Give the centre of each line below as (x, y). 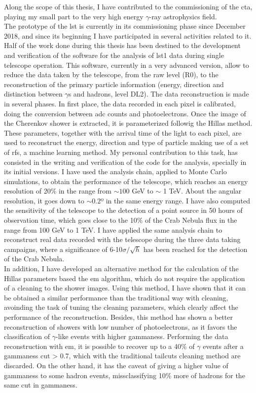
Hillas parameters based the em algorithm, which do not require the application (125, 278)
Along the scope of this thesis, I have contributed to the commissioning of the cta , (128, 6)
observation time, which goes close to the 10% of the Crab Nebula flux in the (121, 220)
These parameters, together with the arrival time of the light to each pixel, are (123, 132)
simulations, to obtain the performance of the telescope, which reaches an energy (126, 181)
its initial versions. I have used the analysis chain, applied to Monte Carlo (115, 172)
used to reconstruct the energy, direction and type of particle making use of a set (126, 142)
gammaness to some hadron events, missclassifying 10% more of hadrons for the (125, 375)
